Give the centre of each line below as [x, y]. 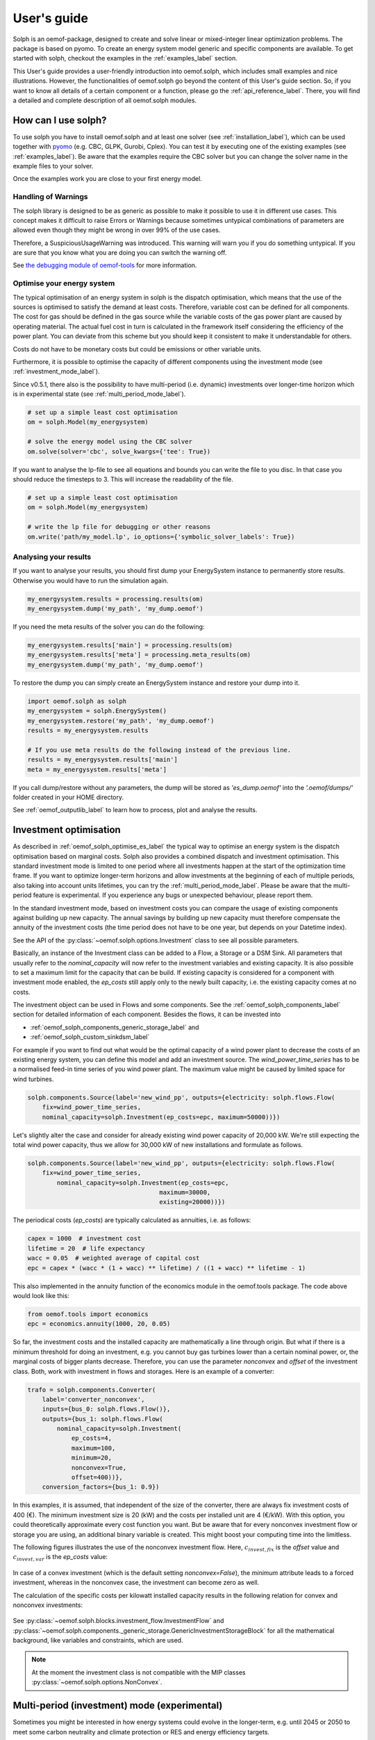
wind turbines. [33, 1079]
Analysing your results [52, 557]
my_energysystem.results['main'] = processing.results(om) [130, 645]
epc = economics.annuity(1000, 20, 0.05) [99, 1324]
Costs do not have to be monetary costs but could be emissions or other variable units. [137, 349]
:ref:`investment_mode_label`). [56, 372]
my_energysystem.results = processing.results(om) [116, 599]
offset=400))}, [97, 1478]
